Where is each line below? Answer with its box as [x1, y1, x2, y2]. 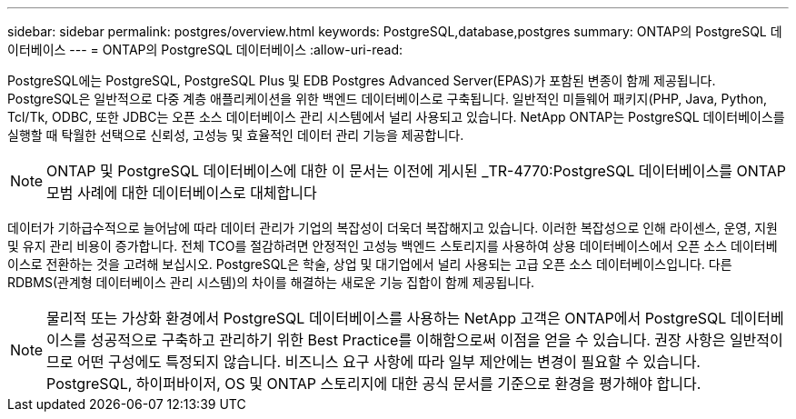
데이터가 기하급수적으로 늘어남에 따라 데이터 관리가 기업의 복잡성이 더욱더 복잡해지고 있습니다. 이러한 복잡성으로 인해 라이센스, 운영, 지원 [7, 220, 778, 235]
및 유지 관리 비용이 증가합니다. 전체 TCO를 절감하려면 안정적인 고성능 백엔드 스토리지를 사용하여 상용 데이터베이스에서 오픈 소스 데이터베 [7, 238, 778, 254]
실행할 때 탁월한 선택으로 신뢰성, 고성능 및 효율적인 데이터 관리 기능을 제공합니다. [7, 127, 464, 143]
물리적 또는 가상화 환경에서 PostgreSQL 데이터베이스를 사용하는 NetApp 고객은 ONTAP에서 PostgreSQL [46, 309, 727, 327]
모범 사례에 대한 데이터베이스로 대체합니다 [46, 184, 317, 202]
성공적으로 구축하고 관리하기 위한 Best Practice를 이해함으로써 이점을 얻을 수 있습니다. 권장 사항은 [90, 331, 726, 349]
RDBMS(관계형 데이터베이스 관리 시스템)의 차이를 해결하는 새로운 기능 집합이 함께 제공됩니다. [7, 274, 535, 290]
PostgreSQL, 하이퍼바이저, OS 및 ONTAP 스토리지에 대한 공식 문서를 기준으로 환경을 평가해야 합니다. [46, 374, 701, 393]
